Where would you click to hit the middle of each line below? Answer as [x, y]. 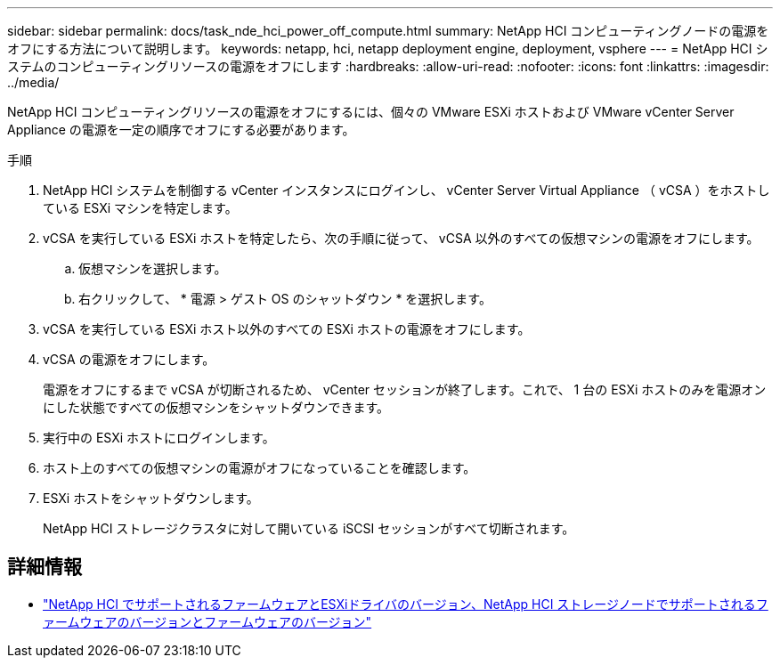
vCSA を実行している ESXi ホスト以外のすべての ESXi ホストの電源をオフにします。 [287, 329]
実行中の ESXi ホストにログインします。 [159, 438]
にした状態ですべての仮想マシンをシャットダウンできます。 [216, 407]
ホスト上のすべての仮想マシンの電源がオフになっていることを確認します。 [260, 468]
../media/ [33, 82]
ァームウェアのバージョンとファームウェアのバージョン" [207, 621]
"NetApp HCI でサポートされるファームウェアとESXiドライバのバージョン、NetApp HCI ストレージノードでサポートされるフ [406, 604]
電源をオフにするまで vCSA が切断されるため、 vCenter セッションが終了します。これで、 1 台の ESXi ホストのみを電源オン [405, 389]
